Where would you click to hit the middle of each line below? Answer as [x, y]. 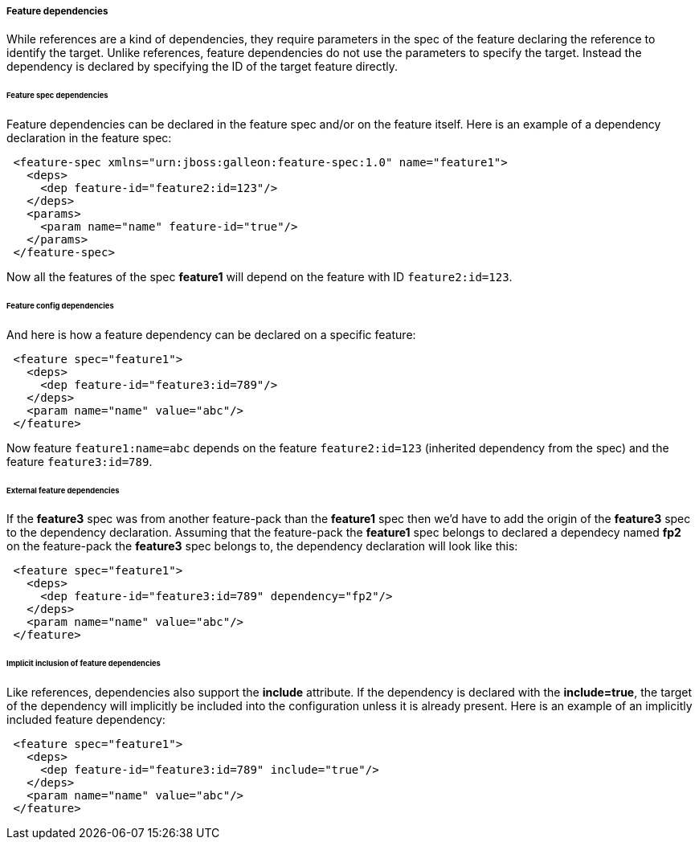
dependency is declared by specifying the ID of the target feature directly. [202, 67]
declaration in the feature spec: [89, 138]
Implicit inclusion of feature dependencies [84, 664]
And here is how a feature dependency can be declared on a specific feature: [211, 334]
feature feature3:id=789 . [80, 461]
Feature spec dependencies [57, 96]
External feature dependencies [63, 490]
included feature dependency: [86, 720]
